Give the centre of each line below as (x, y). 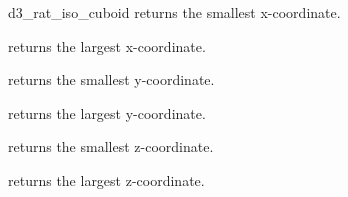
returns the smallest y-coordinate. (111, 79)
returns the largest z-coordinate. (106, 179)
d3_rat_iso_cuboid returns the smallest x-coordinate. (174, 12)
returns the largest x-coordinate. (107, 45)
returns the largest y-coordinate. (107, 112)
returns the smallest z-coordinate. (111, 146)
